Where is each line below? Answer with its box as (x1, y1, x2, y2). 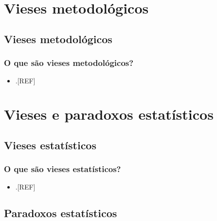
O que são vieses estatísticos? (4, 163, 121, 175)
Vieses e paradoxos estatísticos (4, 104, 214, 124)
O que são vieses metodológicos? (4, 57, 134, 69)
